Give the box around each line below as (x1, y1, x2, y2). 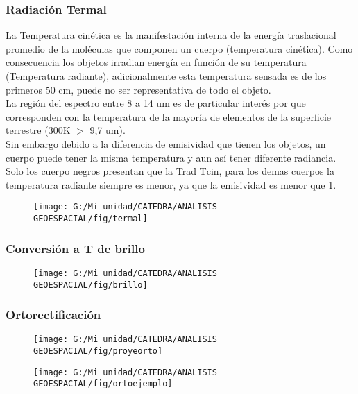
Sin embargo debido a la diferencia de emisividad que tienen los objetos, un (6, 136, 326, 151)
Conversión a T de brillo (6, 239, 145, 257)
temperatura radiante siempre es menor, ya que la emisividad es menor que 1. (6, 177, 336, 191)
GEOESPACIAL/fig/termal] (33, 214, 148, 223)
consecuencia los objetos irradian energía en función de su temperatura (6, 55, 307, 69)
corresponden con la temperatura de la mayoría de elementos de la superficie (6, 109, 332, 123)
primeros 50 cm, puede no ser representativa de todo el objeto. (6, 82, 271, 96)
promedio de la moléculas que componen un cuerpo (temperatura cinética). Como (6, 41, 353, 55)
